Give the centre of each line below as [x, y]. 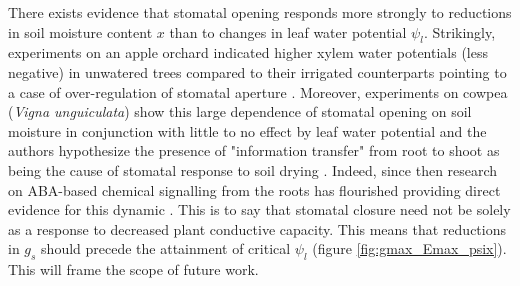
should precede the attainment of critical [166, 248]
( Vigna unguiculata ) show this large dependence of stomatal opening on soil [240, 111]
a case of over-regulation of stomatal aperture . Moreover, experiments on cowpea [258, 91]
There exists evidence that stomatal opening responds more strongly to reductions [260, 12]
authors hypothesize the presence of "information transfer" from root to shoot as [254, 150]
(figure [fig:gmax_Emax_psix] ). [409, 248]
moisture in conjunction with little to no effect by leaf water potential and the [247, 130]
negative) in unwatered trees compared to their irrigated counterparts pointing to [257, 71]
